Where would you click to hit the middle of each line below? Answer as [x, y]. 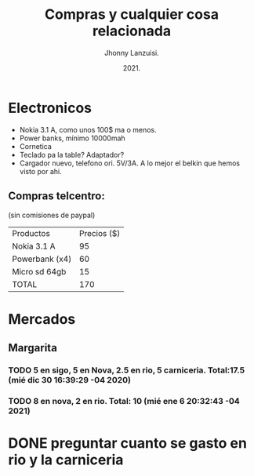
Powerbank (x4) [42, 259]
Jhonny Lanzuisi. [132, 53]
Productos [31, 233]
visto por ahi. [40, 171]
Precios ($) [100, 233]
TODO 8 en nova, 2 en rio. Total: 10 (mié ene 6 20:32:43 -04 [124, 401]
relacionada [132, 31]
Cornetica [36, 146]
